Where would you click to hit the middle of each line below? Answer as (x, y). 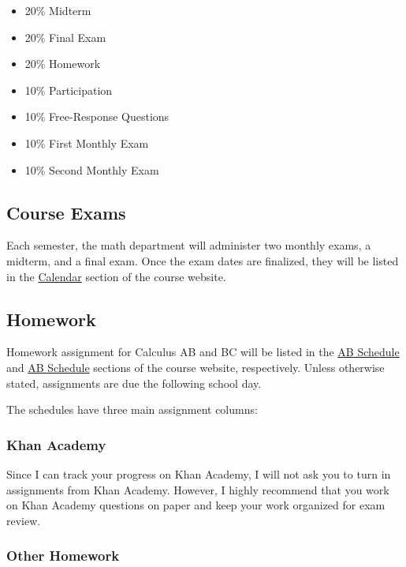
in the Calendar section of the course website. (116, 276)
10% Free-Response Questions (97, 116)
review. (24, 520)
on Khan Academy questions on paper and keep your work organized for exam (196, 505)
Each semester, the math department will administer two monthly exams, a (189, 245)
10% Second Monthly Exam (92, 169)
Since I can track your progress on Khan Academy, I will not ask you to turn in (199, 473)
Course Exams (66, 212)
